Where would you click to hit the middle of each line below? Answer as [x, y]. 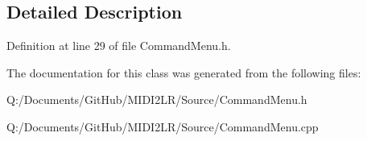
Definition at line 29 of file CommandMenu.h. [119, 46]
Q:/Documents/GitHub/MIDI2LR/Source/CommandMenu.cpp [163, 126]
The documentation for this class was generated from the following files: [184, 72]
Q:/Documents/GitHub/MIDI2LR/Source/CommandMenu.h [157, 100]
